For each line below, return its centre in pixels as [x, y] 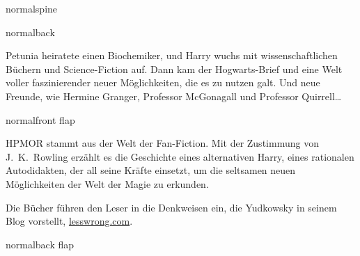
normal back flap [40, 244]
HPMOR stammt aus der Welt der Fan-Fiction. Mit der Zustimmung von [162, 143]
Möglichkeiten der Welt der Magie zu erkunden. [107, 183]
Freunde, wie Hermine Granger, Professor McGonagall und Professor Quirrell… [174, 96]
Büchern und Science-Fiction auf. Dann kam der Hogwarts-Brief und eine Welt [174, 69]
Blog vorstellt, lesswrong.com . [69, 221]
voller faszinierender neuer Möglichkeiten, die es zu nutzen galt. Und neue [163, 82]
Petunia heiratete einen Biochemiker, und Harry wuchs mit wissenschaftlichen [172, 55]
